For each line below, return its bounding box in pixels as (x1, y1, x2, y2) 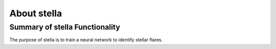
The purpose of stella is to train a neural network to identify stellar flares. (9, 37, 163, 43)
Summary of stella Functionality (9, 22, 120, 32)
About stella (9, 8, 62, 19)
